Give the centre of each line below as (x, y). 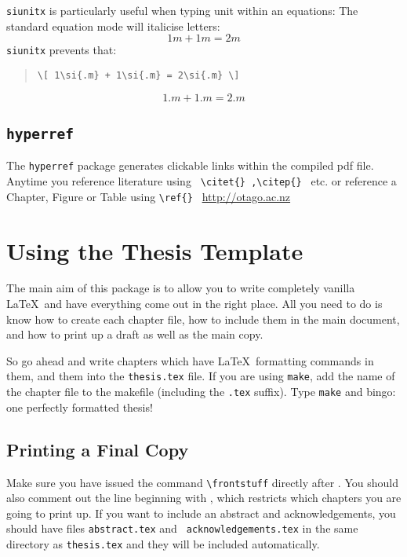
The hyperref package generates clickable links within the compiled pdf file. (190, 165)
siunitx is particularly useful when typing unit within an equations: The (182, 10)
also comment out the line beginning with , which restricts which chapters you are (204, 498)
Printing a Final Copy (98, 449)
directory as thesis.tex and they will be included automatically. (163, 544)
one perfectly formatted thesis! (80, 407)
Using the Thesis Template (155, 250)
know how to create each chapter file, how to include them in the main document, (203, 319)
